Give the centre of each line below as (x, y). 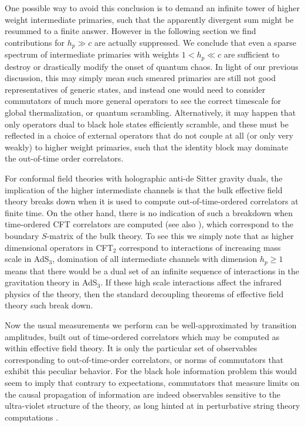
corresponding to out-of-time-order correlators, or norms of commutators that (144, 359)
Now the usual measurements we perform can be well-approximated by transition (151, 325)
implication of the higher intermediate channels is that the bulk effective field (144, 189)
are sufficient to (252, 54)
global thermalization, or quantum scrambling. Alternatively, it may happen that (150, 112)
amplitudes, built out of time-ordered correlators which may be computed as (142, 336)
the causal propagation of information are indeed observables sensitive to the (143, 394)
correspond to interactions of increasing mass (200, 247)
